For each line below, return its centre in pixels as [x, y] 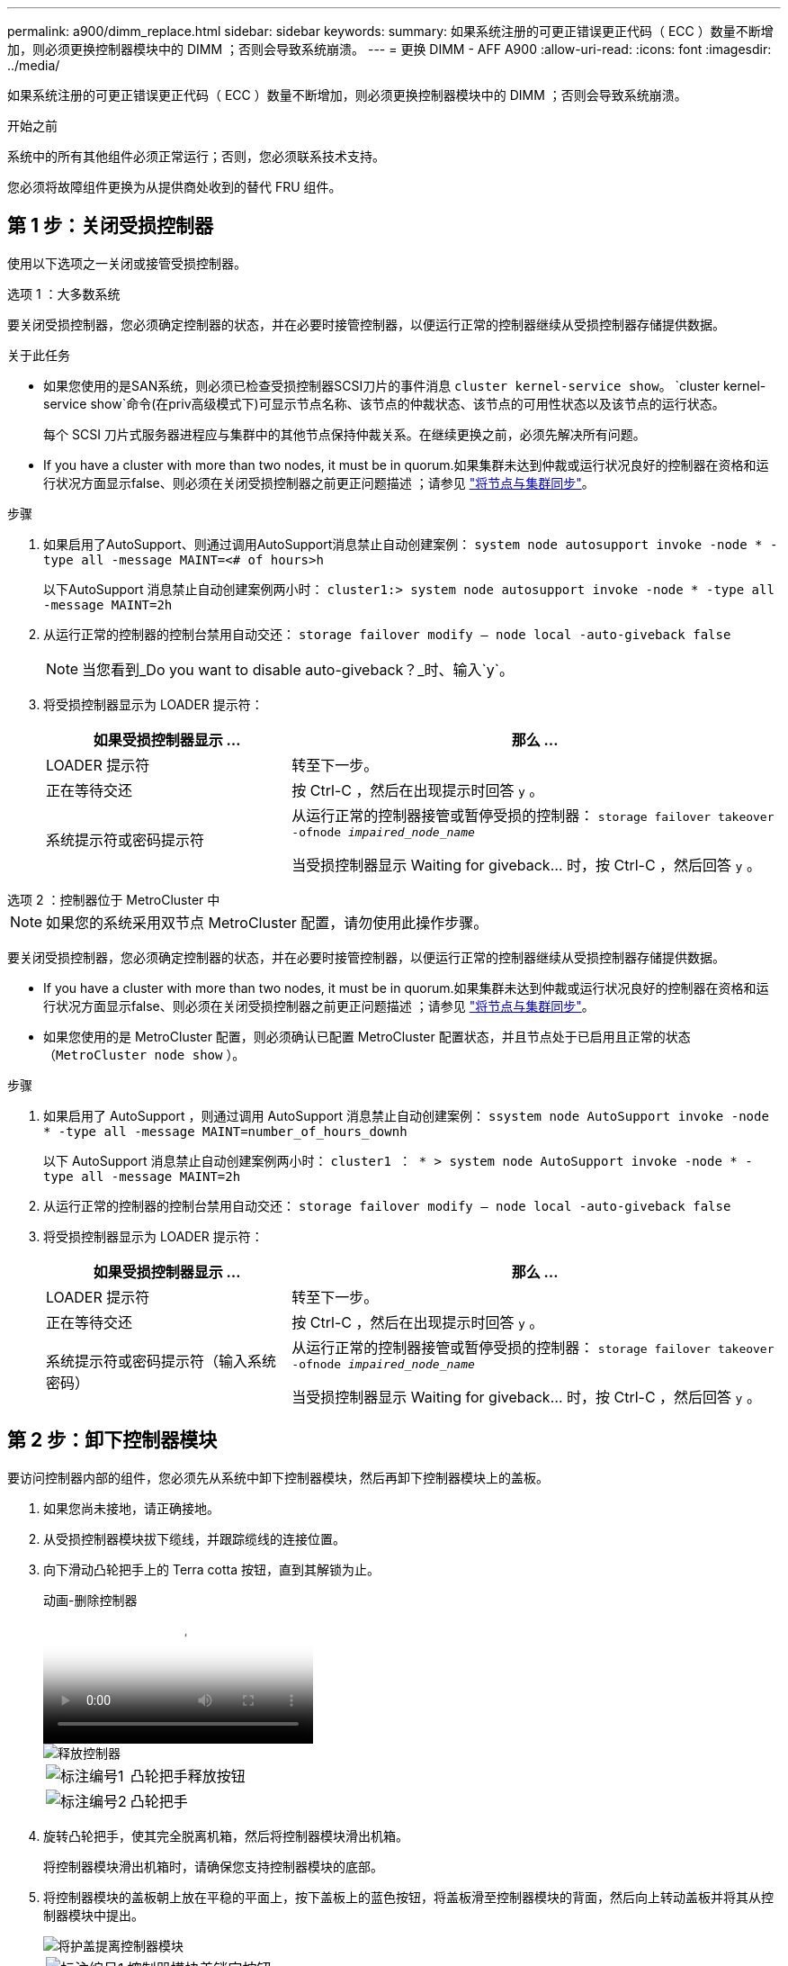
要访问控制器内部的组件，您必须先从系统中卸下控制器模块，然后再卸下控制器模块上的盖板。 [278, 1477]
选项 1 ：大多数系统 [64, 293]
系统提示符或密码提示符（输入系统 [161, 1362]
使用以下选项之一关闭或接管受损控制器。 [127, 263]
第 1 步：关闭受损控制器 [110, 226]
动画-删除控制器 [90, 1600]
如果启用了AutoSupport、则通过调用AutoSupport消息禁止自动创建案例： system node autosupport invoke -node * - [411, 544]
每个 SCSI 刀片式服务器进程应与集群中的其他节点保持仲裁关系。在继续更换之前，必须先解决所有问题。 [345, 434]
